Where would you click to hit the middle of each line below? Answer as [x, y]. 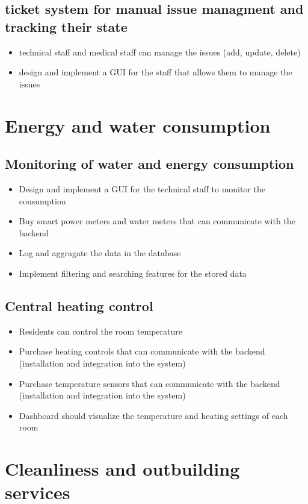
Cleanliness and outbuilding [122, 469]
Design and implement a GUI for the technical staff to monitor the [142, 188]
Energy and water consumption [138, 125]
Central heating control [79, 305]
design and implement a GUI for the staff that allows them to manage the [156, 72]
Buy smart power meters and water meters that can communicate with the [157, 221]
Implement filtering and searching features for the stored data [133, 273]
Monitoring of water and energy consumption [149, 164]
